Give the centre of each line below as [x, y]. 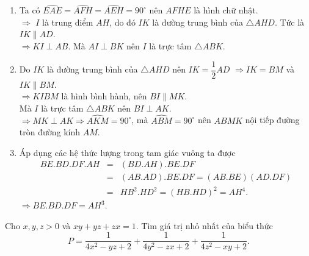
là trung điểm [68, 22]
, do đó [122, 22]
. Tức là [289, 22]
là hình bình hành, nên [104, 96]
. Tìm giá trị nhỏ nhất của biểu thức [204, 225]
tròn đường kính [50, 132]
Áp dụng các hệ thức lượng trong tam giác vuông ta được [127, 152]
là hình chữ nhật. [226, 10]
